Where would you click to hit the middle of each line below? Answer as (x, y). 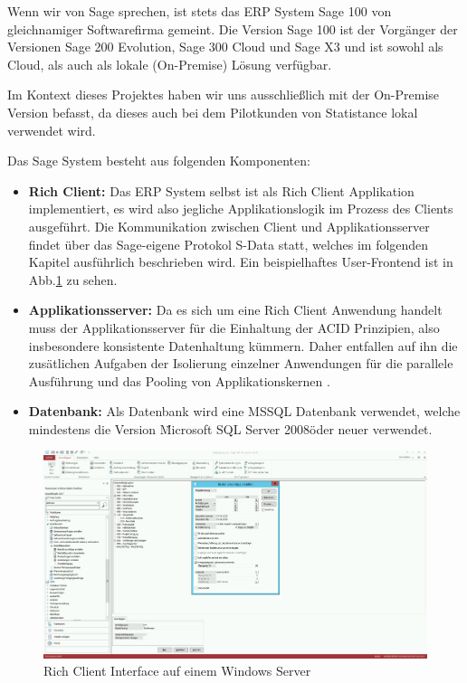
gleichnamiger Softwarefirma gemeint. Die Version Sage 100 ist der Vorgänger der (233, 28)
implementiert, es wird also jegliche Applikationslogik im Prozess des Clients (241, 209)
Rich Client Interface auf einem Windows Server (177, 671)
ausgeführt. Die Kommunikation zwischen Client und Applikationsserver (229, 226)
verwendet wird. (52, 130)
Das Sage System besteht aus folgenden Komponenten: (159, 161)
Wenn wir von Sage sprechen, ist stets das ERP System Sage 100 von (200, 11)
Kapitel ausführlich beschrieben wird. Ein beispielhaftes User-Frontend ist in (241, 262)
